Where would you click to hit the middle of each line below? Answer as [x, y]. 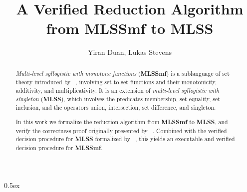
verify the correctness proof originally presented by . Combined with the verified [121, 130]
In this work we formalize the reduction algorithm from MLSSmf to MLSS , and [122, 122]
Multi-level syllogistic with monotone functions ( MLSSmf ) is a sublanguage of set [123, 73]
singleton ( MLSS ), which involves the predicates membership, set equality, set [118, 99]
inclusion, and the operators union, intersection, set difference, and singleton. [116, 107]
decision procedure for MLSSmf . [59, 148]
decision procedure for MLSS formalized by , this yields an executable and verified [125, 139]
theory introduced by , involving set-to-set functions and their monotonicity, [116, 82]
